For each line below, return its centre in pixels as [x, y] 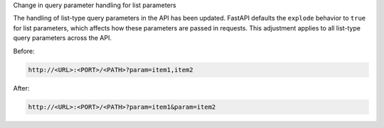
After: [21, 88]
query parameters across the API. [62, 38]
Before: [24, 51]
